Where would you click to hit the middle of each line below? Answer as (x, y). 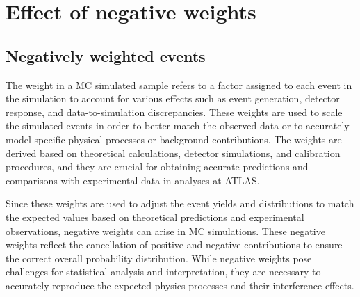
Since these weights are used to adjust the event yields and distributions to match (180, 203)
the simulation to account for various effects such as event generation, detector (173, 98)
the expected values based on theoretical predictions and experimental (155, 217)
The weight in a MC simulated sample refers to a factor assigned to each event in (179, 85)
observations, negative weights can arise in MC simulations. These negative (165, 231)
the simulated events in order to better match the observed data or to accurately (178, 126)
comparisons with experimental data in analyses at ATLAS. (133, 180)
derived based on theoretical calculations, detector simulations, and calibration (173, 153)
